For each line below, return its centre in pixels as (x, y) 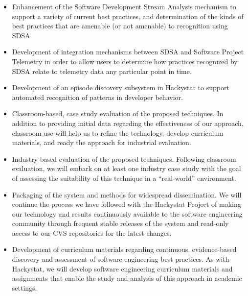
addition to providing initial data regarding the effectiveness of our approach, (128, 123)
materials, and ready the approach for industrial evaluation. (101, 142)
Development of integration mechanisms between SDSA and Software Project (128, 52)
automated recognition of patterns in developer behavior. (97, 97)
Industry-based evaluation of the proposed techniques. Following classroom (124, 159)
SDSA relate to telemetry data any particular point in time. (102, 71)
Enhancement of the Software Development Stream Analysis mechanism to (124, 6)
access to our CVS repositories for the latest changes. (92, 233)
